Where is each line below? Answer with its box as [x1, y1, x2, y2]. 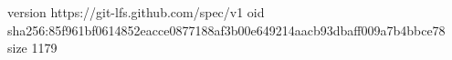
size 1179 [7, 38, 58, 57]
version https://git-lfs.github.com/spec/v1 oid [7, 3, 265, 21]
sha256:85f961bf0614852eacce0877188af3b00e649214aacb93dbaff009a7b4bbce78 [7, 20, 446, 39]
